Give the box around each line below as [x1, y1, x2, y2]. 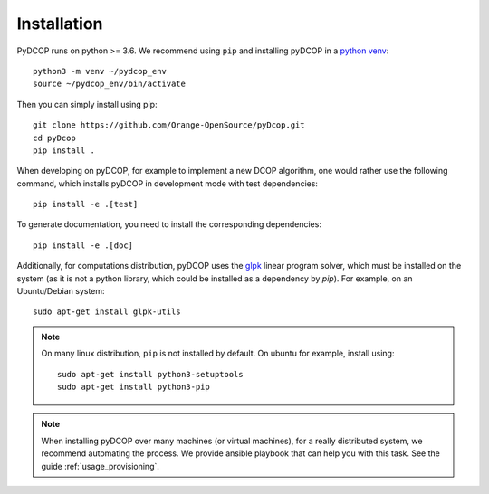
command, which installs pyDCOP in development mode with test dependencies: [16, 177, 319, 189]
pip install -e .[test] [33, 199, 139, 210]
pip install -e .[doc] [33, 240, 134, 251]
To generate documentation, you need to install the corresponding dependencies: [16, 219, 321, 230]
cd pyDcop [33, 132, 76, 143]
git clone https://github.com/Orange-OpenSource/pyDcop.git [33, 120, 305, 130]
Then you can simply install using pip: [16, 99, 158, 109]
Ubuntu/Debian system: [16, 286, 105, 297]
